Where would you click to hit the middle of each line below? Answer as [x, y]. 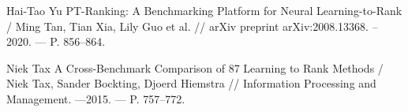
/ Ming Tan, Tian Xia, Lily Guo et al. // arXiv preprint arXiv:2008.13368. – [192, 26]
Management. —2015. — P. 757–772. [96, 98]
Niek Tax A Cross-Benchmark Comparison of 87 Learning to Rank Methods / [195, 67]
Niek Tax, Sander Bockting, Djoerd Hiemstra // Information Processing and [191, 83]
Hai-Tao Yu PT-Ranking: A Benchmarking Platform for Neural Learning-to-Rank [204, 10]
